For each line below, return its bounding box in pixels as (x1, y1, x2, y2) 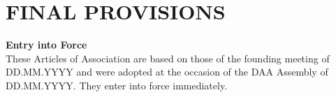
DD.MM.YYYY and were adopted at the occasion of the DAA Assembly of (6, 64, 328, 79)
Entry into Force (6, 37, 87, 52)
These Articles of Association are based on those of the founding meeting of (6, 51, 330, 65)
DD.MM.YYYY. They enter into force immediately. (6, 78, 228, 92)
